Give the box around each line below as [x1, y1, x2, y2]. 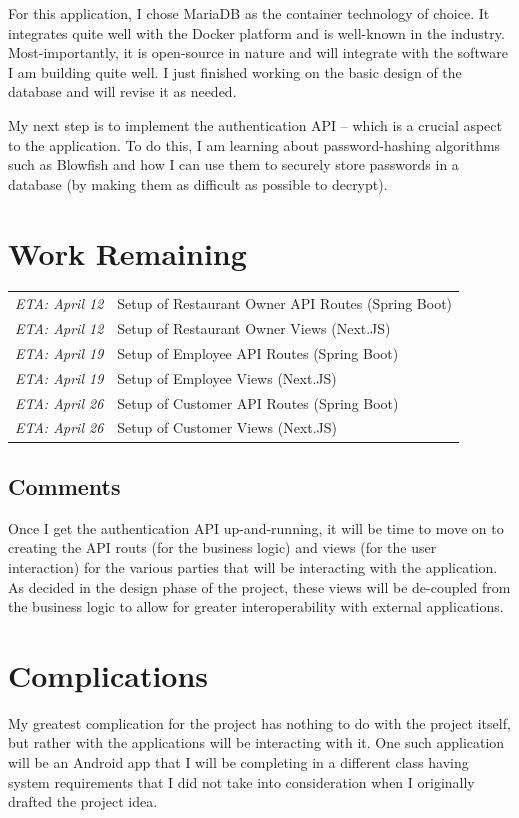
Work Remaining [8, 232, 247, 273]
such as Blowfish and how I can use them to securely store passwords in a [8, 154, 459, 175]
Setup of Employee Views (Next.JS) [117, 367, 337, 388]
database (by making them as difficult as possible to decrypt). [8, 173, 388, 194]
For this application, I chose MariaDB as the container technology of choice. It [8, 3, 490, 23]
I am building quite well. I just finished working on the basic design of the [8, 61, 462, 82]
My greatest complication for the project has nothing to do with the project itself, [8, 712, 511, 733]
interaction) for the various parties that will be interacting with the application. [8, 556, 498, 577]
